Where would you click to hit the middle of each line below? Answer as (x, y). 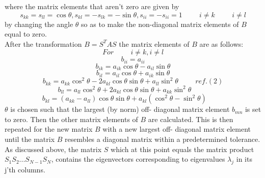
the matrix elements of (154, 43)
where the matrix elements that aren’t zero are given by (92, 6)
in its (244, 159)
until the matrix (30, 139)
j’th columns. (25, 169)
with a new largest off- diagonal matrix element (177, 129)
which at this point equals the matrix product (182, 149)
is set (253, 109)
